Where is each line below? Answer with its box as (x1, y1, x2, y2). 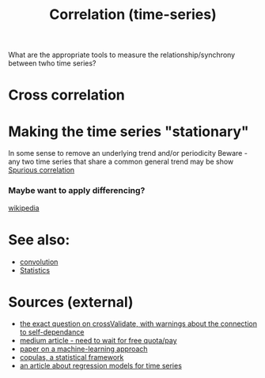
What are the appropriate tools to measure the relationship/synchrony (8, 50, 236, 60)
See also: (8, 231, 70, 248)
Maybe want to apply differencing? (8, 185, 146, 196)
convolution (19, 257, 59, 266)
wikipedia (8, 203, 40, 213)
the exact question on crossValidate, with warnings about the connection (19, 319, 257, 329)
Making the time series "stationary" (8, 123, 249, 140)
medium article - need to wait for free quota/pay (19, 336, 177, 346)
